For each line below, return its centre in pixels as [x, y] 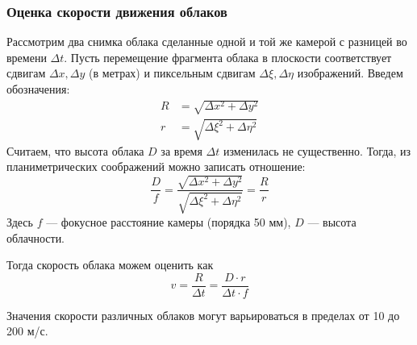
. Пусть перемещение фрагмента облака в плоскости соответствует [228, 57]
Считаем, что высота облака [75, 150]
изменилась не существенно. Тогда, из [317, 150]
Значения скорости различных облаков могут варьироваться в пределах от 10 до [203, 315]
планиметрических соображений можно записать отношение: [156, 166]
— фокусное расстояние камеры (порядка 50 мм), [169, 221]
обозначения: [38, 89]
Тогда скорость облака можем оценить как [110, 265]
